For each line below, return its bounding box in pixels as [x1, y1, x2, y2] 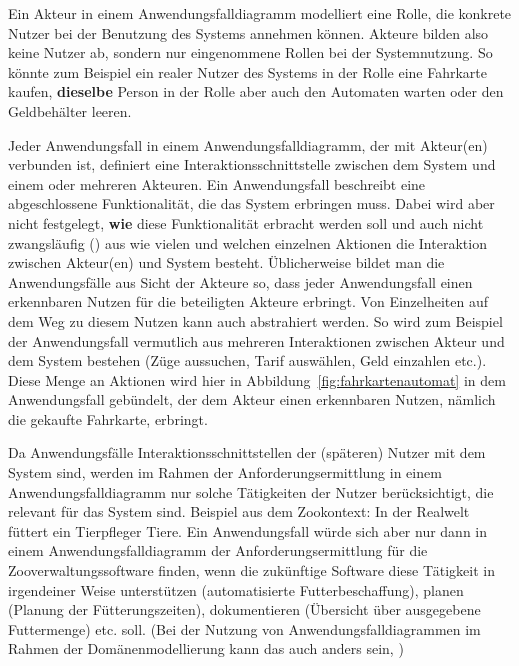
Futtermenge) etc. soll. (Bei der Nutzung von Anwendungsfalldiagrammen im [8, 618, 481, 639]
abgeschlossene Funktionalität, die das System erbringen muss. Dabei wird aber [8, 193, 495, 214]
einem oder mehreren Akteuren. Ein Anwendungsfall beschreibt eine [8, 173, 426, 194]
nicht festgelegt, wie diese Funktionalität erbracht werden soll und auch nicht [8, 212, 484, 233]
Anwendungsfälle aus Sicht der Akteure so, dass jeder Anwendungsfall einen [8, 271, 473, 292]
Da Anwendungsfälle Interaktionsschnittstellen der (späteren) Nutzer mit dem [8, 442, 486, 463]
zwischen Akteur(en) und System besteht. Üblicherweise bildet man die [8, 252, 445, 273]
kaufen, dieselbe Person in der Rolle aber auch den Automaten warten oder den [8, 81, 504, 102]
